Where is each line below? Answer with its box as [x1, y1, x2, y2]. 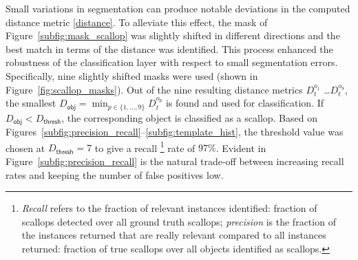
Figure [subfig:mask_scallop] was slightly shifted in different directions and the [6, 28, 340, 43]
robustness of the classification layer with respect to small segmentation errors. [6, 55, 338, 69]
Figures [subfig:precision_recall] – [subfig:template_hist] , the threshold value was [6, 124, 344, 139]
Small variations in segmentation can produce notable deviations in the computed [6, 1, 350, 15]
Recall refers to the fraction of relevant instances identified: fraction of [21, 201, 317, 215]
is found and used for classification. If [165, 96, 324, 110]
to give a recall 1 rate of [94, 138, 196, 155]
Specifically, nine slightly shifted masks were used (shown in [6, 68, 258, 83]
